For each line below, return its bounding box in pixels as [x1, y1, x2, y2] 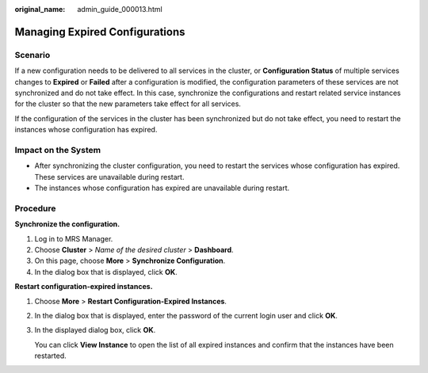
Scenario [14, 49, 51, 60]
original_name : [14, 5, 66, 13]
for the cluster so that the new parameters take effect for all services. [14, 99, 242, 108]
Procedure [14, 203, 56, 214]
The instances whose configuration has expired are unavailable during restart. [34, 183, 290, 193]
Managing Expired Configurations [14, 25, 185, 39]
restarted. [34, 351, 67, 360]
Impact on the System [14, 144, 101, 155]
